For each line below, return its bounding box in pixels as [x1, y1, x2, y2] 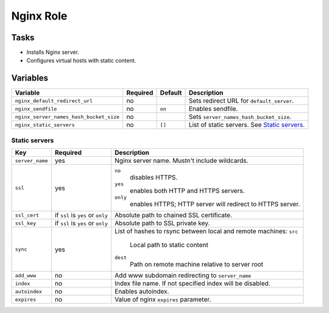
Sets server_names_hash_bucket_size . [188, 113, 292, 121]
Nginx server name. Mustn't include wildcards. [115, 156, 249, 165]
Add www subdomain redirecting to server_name [115, 272, 252, 280]
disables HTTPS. [130, 173, 178, 182]
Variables [11, 73, 49, 84]
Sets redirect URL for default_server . [188, 96, 294, 105]
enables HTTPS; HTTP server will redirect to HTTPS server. [130, 200, 300, 209]
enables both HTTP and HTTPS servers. [130, 187, 245, 195]
